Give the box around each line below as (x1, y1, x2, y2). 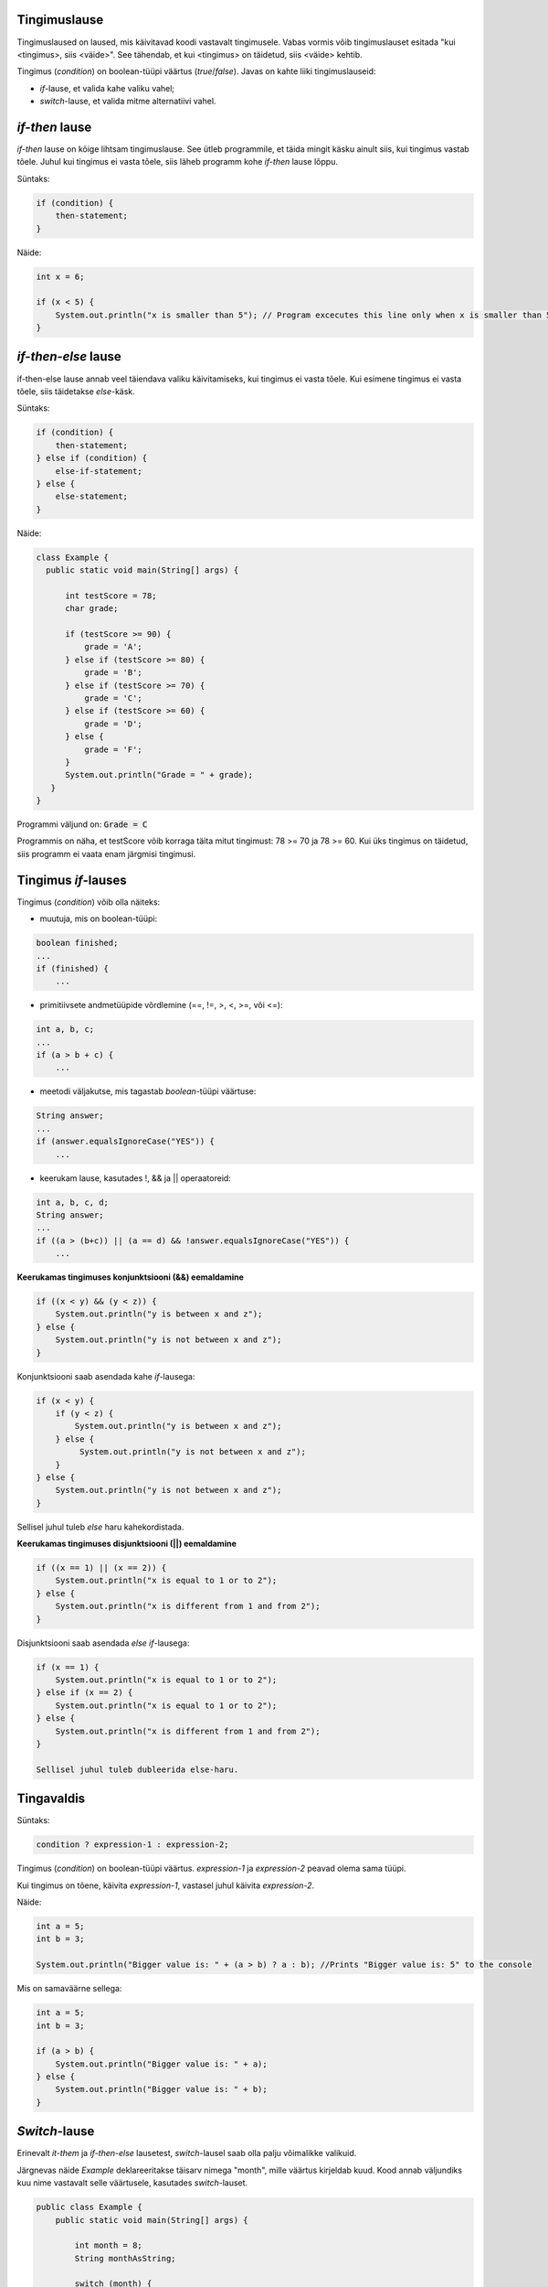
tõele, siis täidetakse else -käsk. (16, 385, 136, 397)
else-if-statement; (55, 466, 143, 476)
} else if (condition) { (36, 453, 148, 464)
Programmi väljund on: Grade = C (16, 819, 148, 830)
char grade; (65, 604, 119, 614)
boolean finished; (36, 938, 119, 949)
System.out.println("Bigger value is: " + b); (55, 2084, 269, 2095)
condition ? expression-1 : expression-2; (36, 1840, 229, 1850)
